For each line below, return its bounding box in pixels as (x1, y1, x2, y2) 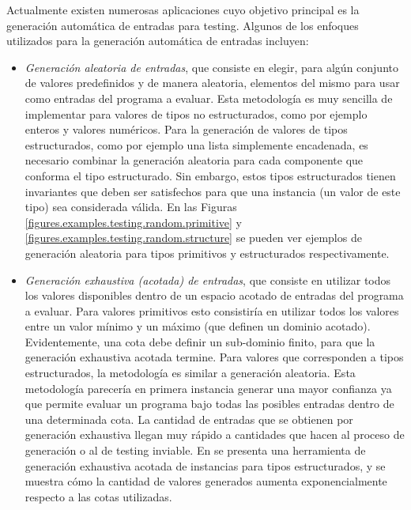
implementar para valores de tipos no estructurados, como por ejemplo (25, 105, 368, 122)
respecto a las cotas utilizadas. (25, 488, 172, 504)
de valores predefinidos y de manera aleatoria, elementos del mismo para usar (25, 74, 400, 91)
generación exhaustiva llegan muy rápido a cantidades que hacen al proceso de (25, 426, 405, 443)
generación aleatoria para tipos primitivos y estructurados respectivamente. (25, 244, 390, 261)
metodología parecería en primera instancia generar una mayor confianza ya (25, 380, 392, 396)
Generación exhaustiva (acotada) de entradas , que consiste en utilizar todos (25, 271, 391, 288)
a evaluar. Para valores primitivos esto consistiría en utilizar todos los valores (25, 302, 399, 319)
